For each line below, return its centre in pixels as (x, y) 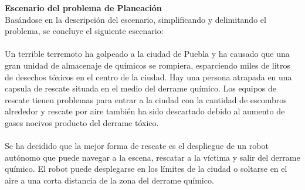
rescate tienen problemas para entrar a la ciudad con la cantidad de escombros (146, 99)
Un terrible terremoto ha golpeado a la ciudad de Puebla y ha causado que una (147, 54)
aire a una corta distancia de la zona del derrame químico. (109, 180)
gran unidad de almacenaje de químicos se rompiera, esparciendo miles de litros (148, 65)
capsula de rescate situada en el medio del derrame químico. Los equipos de (141, 88)
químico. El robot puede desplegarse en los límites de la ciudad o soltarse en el (146, 169)
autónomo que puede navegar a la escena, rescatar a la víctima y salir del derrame (152, 157)
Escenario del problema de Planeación (83, 8)
